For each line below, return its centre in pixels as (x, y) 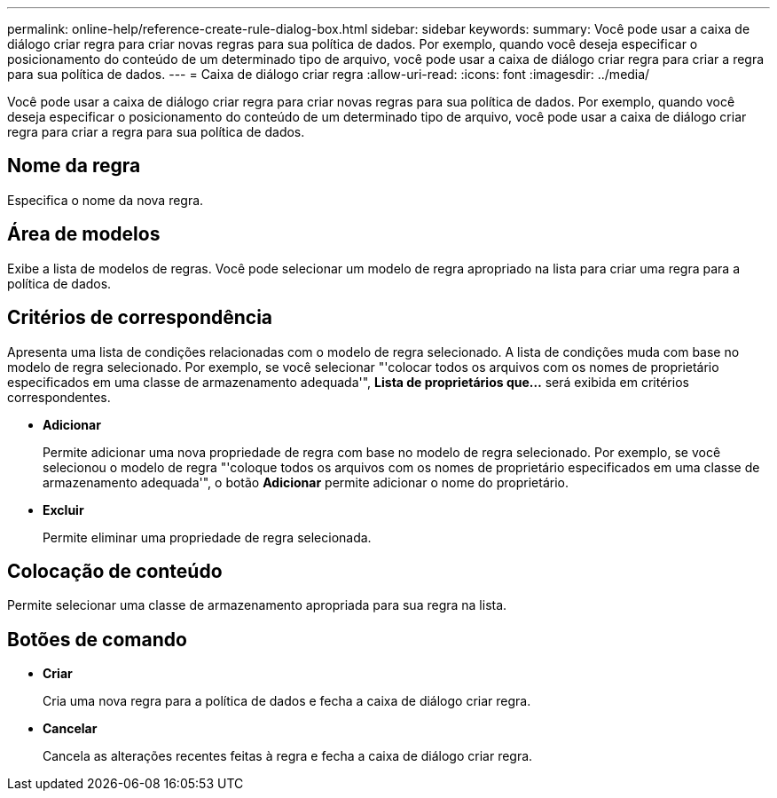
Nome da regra (74, 166)
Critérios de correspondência (140, 318)
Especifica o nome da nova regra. (106, 200)
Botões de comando (97, 639)
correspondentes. (59, 397)
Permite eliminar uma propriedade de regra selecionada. (207, 537)
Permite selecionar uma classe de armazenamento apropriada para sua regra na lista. (257, 605)
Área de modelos (84, 234)
